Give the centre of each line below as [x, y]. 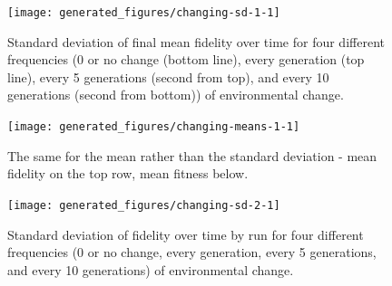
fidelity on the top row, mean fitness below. [128, 173]
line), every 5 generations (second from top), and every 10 [168, 76]
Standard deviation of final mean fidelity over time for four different [196, 41]
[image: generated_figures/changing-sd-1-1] [144, 13]
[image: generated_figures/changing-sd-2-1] [144, 205]
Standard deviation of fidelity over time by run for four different [186, 234]
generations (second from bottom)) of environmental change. [176, 95]
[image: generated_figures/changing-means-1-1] [154, 127]
